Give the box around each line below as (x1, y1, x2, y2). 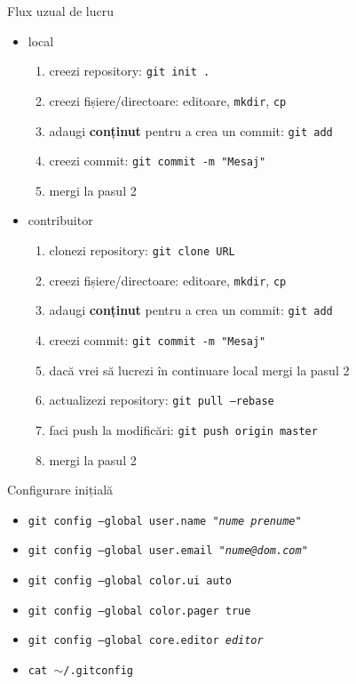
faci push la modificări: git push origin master (49, 420, 318, 439)
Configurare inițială (7, 480, 114, 499)
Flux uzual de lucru (7, 2, 115, 20)
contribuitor (28, 211, 93, 229)
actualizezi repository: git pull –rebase (49, 390, 274, 409)
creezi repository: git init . (49, 61, 210, 80)
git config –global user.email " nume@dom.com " (28, 544, 308, 558)
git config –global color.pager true (28, 604, 251, 617)
